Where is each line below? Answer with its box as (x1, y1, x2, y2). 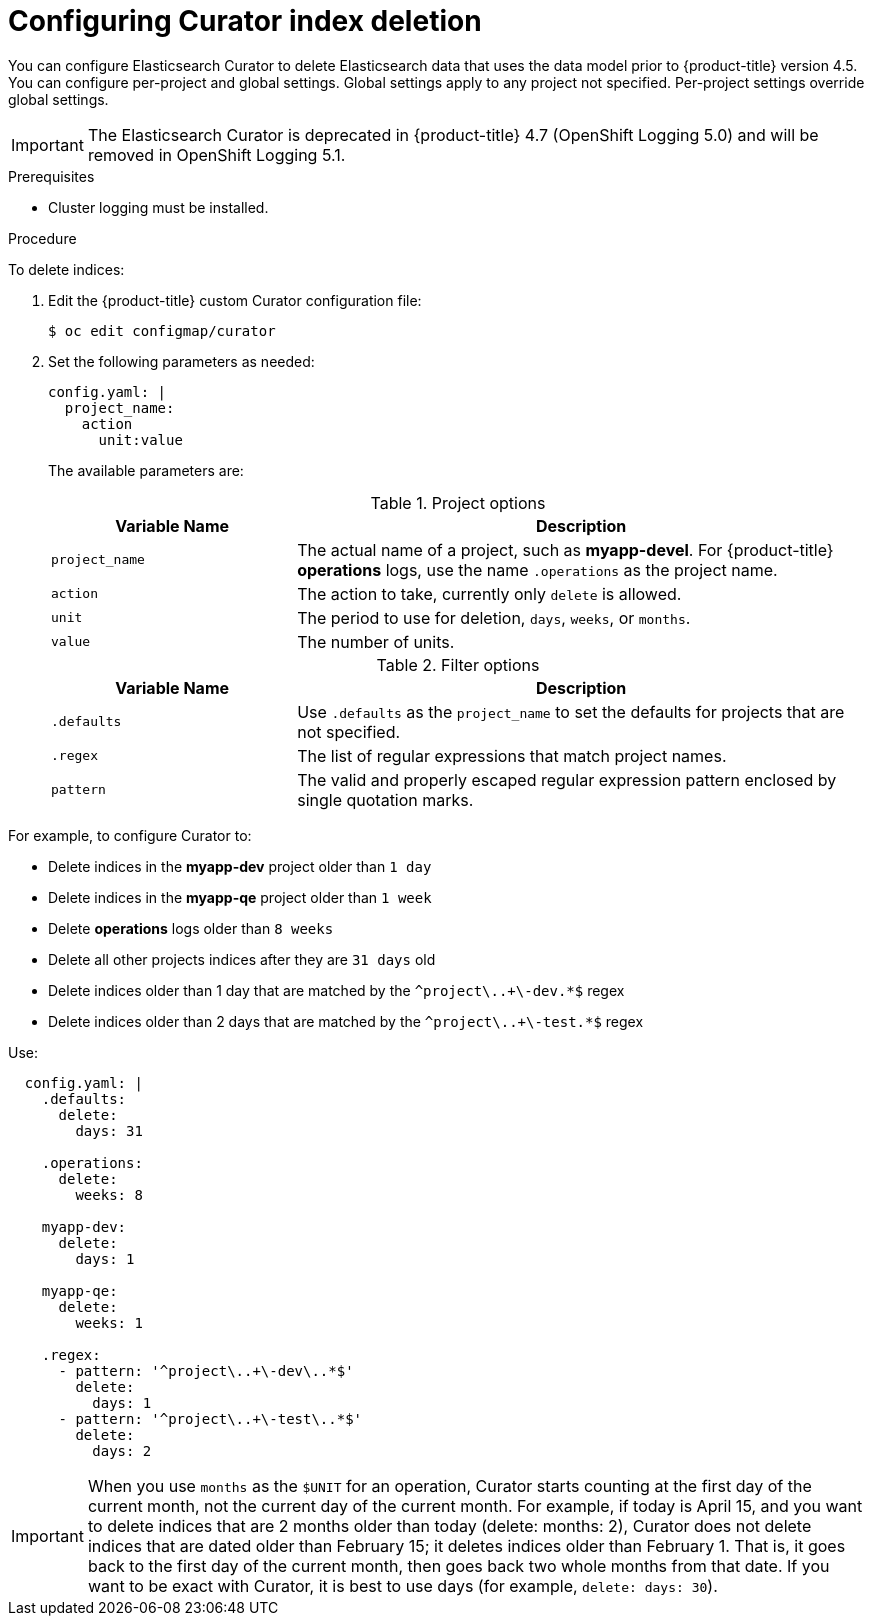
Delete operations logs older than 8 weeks (48, 919, 334, 937)
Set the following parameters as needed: (48, 352, 315, 370)
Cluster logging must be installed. (48, 198, 269, 216)
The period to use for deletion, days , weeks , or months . (297, 607, 691, 628)
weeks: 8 (75, 1186, 143, 1203)
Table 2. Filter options (376, 654, 540, 675)
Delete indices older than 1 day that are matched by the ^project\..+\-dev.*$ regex (48, 981, 625, 999)
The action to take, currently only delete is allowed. (297, 583, 682, 604)
